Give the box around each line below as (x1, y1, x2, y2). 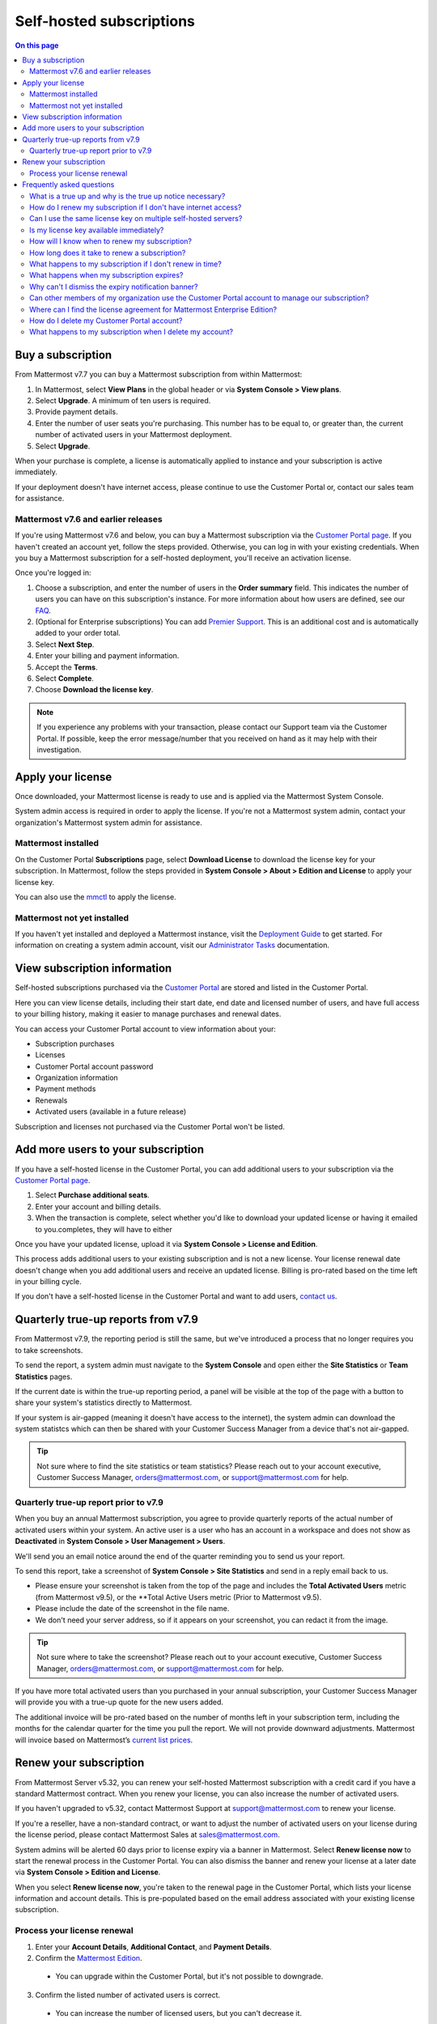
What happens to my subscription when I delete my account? (29, 327, 234, 337)
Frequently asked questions (22, 180, 115, 189)
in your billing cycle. (15, 1277, 82, 1286)
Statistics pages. (15, 1371, 73, 1381)
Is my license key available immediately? (29, 225, 164, 235)
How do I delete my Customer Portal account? (29, 316, 183, 325)
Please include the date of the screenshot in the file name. (35, 1604, 230, 1614)
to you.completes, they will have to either (35, 1224, 173, 1234)
